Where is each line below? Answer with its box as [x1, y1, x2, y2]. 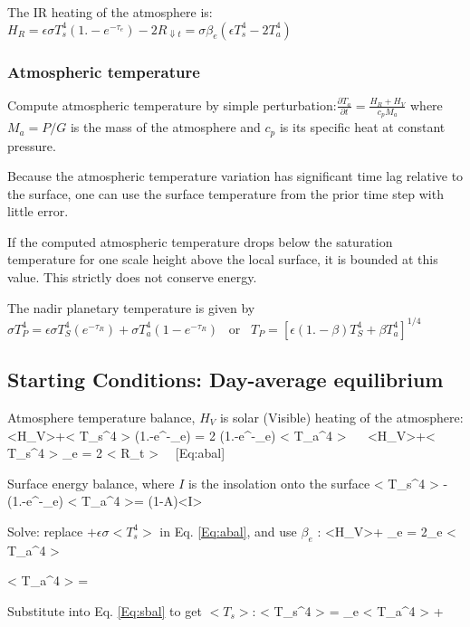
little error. [7, 202, 69, 221]
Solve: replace [7, 521, 83, 540]
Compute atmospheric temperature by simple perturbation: [7, 95, 337, 114]
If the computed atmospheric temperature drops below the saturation [7, 232, 393, 251]
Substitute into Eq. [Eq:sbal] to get [7, 601, 202, 620]
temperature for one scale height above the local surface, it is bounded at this [7, 250, 438, 269]
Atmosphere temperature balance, [7, 407, 196, 426]
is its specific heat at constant [279, 118, 446, 137]
